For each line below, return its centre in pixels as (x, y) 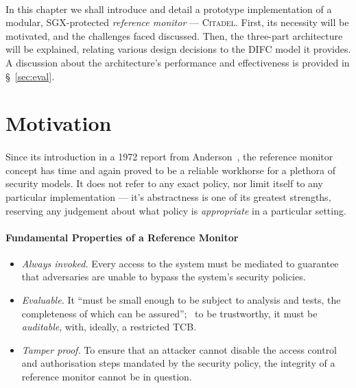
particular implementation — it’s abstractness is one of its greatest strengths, (168, 196)
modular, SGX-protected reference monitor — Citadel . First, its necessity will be (177, 22)
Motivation (59, 123)
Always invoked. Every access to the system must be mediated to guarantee (180, 263)
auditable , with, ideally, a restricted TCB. (109, 327)
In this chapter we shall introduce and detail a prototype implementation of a (169, 9)
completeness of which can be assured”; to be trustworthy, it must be (169, 313)
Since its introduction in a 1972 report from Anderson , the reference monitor (169, 157)
